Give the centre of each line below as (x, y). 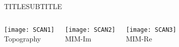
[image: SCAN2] (90, 30)
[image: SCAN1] (29, 30)
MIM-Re (139, 39)
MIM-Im (78, 39)
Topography (23, 39)
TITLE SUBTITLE (33, 6)
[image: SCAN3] (151, 30)
